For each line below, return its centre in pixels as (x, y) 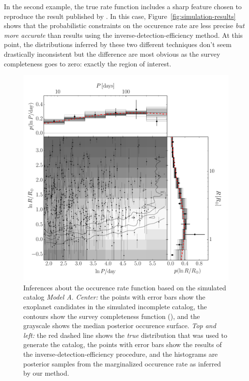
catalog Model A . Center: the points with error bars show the (114, 297)
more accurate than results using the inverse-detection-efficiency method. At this (124, 35)
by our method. (46, 373)
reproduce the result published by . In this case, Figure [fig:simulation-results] (120, 16)
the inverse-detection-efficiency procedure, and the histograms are (121, 354)
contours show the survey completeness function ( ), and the (112, 316)
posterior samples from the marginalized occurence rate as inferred (122, 363)
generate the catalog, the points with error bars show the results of (123, 344)
